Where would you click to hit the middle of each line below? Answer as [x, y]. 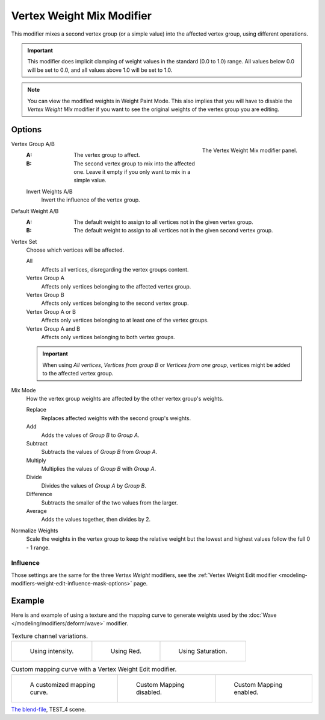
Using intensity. [52, 651]
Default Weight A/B [35, 211]
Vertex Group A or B [51, 311]
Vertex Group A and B [53, 328]
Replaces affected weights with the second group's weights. [116, 418]
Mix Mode [23, 390]
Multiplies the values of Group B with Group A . [99, 469]
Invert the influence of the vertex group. [91, 200]
